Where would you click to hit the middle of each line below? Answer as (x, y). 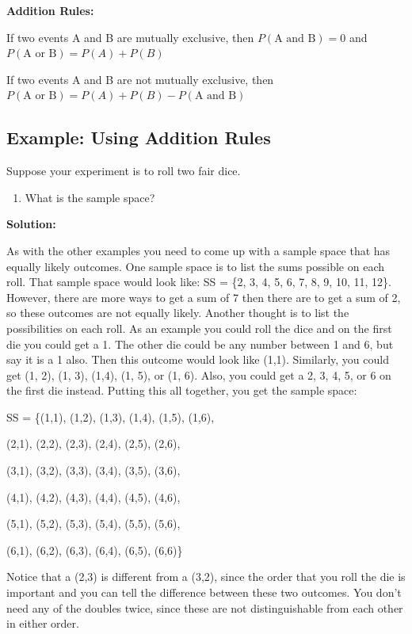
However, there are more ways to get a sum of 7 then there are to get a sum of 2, (204, 297)
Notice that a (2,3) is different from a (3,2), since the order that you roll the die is (206, 577)
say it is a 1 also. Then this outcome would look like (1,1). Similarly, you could (198, 359)
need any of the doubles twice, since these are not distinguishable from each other (205, 607)
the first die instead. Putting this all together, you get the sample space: (182, 390)
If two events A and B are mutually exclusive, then (130, 37)
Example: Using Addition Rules (139, 137)
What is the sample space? (90, 197)
